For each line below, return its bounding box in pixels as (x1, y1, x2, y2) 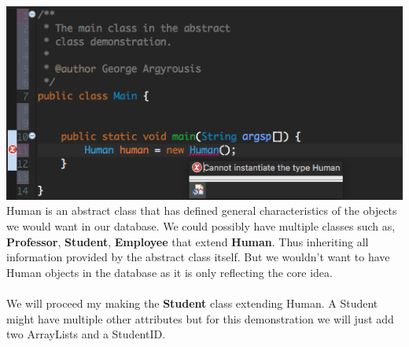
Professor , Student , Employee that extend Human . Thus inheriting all (6, 233, 369, 249)
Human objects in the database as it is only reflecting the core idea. (6, 264, 333, 280)
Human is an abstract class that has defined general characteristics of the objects (6, 202, 397, 219)
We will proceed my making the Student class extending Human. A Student (6, 294, 378, 311)
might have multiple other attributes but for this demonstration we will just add (6, 310, 394, 327)
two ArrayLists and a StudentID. (6, 326, 166, 342)
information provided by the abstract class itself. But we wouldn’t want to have (6, 249, 390, 265)
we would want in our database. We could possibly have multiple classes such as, (6, 217, 396, 234)
